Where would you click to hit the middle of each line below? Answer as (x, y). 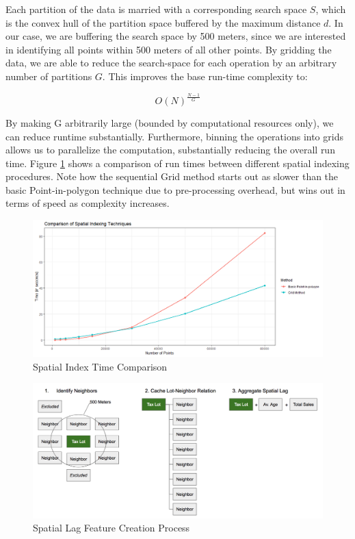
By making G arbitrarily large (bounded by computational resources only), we (170, 122)
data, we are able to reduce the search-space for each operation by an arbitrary (171, 63)
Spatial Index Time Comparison (100, 366)
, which (331, 9)
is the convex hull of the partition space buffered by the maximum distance (163, 22)
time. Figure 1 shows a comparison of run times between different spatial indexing (177, 163)
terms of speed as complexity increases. (88, 203)
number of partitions (49, 76)
